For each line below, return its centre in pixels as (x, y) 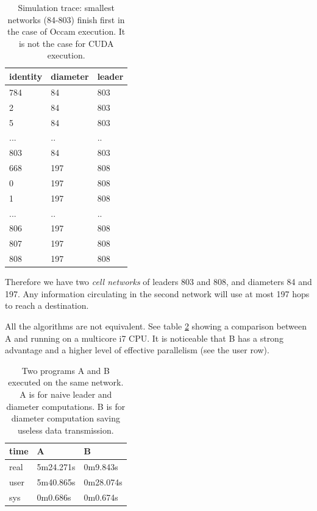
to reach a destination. (47, 305)
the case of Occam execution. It (66, 31)
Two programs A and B (66, 370)
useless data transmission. (66, 430)
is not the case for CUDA (66, 43)
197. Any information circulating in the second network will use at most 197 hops (157, 293)
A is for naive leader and (66, 394)
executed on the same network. (66, 382)
